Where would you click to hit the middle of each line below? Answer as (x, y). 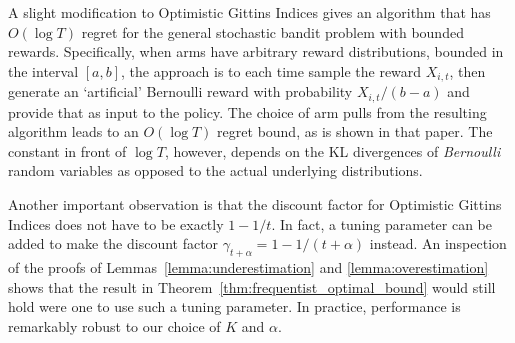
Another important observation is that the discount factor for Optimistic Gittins (255, 204)
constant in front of (67, 150)
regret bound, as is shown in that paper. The (355, 131)
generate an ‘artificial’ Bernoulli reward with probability (180, 91)
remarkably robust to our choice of (114, 325)
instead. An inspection (438, 243)
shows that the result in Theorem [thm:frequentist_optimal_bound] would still (252, 286)
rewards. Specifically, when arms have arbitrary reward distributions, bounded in (256, 51)
